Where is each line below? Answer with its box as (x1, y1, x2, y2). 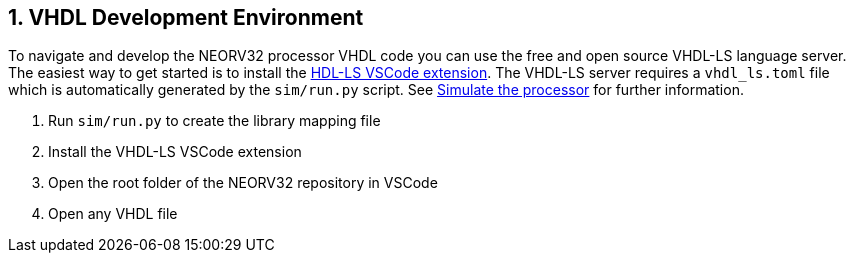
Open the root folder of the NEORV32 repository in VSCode (48, 174, 438, 192)
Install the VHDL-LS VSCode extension (48, 143, 302, 161)
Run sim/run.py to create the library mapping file (48, 112, 381, 130)
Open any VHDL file (48, 205, 178, 223)
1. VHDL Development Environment (8, 5, 364, 30)
